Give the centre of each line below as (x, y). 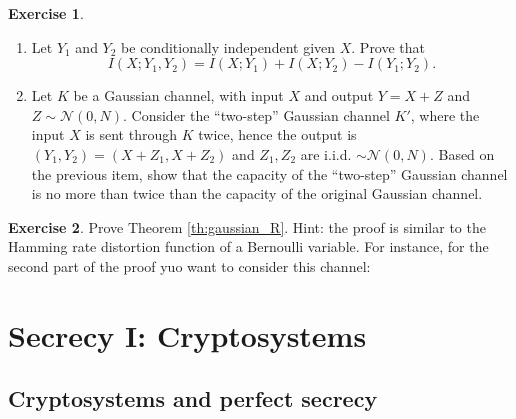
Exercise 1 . (46, 13)
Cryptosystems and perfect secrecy (193, 398)
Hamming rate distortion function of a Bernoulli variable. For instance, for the (248, 246)
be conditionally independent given (228, 46)
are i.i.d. (326, 153)
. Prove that (388, 46)
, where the (445, 114)
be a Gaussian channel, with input (178, 95)
